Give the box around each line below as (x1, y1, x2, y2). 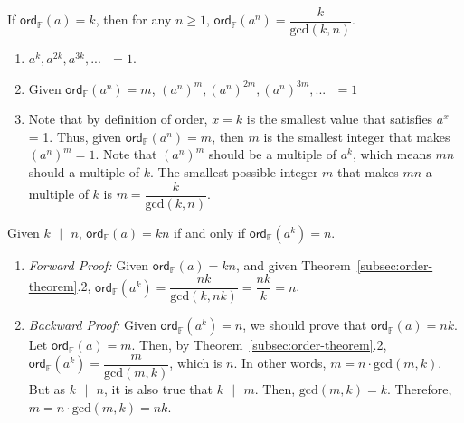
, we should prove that (242, 315, 367, 334)
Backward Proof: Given (28, 315, 156, 334)
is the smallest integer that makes (263, 127, 450, 146)
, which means (352, 145, 431, 164)
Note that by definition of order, (28, 109, 208, 128)
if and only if (174, 222, 246, 241)
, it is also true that (104, 380, 213, 398)
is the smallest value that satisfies (246, 109, 433, 128)
